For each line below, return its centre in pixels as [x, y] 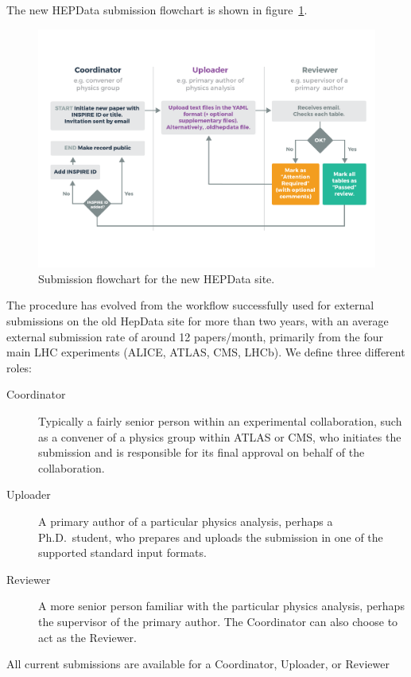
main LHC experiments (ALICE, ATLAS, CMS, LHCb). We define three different [206, 352]
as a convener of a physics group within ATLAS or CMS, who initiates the [220, 436]
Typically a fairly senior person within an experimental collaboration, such [220, 421]
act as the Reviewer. [87, 637]
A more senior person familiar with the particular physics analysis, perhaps [221, 606]
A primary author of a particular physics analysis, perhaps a [186, 521]
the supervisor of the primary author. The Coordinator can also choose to [218, 621]
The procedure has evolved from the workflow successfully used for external [190, 305]
